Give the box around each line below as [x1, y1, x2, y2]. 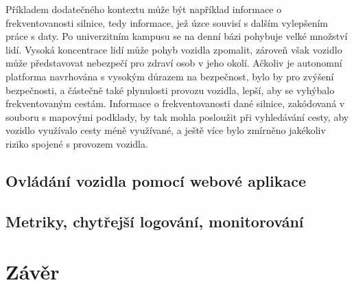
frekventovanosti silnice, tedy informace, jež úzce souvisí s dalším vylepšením [5, 15, 328, 30]
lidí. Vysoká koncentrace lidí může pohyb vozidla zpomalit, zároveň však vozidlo [5, 42, 342, 56]
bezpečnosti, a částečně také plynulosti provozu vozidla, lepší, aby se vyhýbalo [5, 82, 335, 97]
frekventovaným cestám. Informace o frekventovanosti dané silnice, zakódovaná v [5, 96, 345, 111]
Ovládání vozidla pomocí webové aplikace [5, 170, 306, 191]
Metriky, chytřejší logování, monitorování [5, 210, 304, 231]
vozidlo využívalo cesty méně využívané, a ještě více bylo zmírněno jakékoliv [5, 123, 326, 137]
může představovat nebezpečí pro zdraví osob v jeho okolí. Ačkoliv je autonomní [5, 56, 342, 70]
